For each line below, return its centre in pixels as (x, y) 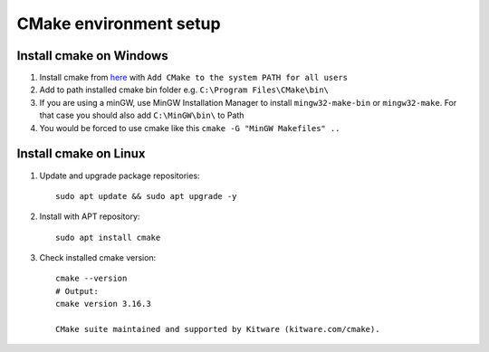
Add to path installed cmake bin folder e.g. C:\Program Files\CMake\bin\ (184, 90)
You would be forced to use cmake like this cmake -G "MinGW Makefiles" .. (190, 128)
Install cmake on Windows (92, 56)
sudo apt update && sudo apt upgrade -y (146, 196)
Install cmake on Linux (81, 154)
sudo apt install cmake (108, 237)
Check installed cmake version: (98, 258)
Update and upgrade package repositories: (120, 176)
